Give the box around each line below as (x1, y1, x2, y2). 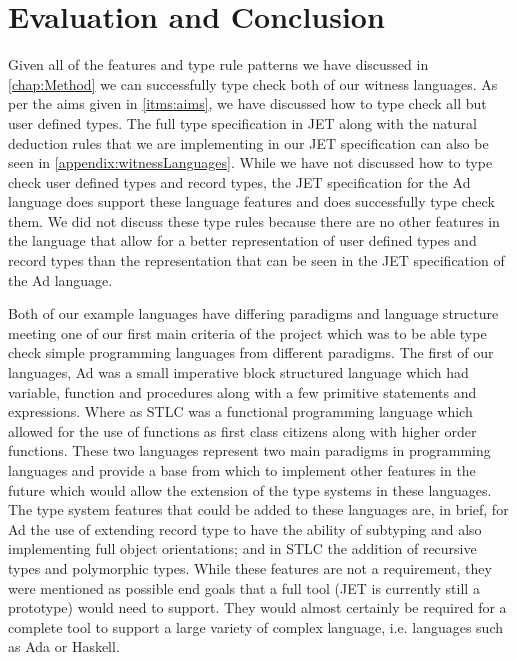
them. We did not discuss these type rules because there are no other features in (8, 210, 500, 231)
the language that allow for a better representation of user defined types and (8, 230, 477, 251)
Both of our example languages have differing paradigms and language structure (8, 303, 499, 324)
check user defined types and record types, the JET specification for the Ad (8, 171, 471, 192)
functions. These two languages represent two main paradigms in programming (8, 440, 491, 461)
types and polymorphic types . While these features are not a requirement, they (8, 557, 492, 578)
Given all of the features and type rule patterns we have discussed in (8, 54, 429, 75)
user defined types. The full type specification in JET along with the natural (8, 112, 477, 133)
